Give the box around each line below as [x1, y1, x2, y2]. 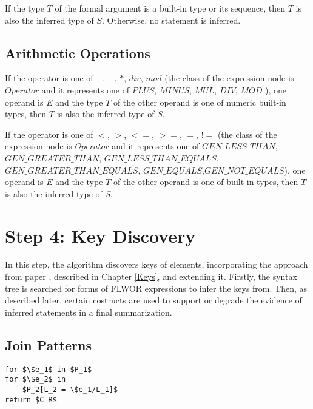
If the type [5, 2, 44, 14]
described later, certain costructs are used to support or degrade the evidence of [5, 294, 302, 306]
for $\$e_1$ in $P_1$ [5, 365, 92, 374]
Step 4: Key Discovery [5, 223, 196, 248]
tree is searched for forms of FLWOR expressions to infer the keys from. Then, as [5, 282, 308, 294]
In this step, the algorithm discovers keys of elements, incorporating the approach [5, 258, 308, 271]
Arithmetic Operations [5, 43, 150, 62]
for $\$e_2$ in [5, 375, 66, 384]
